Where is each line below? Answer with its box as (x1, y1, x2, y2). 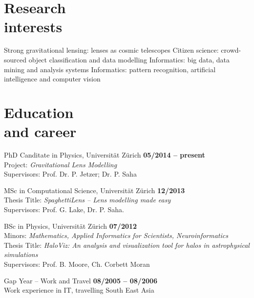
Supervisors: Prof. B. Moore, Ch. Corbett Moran (4, 258, 150, 269)
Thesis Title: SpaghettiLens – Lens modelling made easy (4, 195, 171, 205)
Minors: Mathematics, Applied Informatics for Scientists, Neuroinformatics (4, 230, 228, 240)
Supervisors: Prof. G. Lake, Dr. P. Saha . (4, 204, 124, 214)
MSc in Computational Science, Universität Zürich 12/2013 (4, 185, 185, 195)
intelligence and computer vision (4, 74, 101, 84)
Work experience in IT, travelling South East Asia (4, 285, 154, 295)
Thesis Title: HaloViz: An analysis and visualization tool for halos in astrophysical (4, 239, 250, 250)
